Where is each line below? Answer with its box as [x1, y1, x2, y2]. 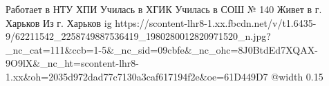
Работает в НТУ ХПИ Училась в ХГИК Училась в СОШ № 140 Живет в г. [6, 2, 322, 16]
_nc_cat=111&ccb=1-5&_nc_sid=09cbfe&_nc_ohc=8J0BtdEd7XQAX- [6, 42, 318, 56]
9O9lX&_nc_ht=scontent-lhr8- [6, 56, 140, 70]
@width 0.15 [271, 69, 323, 83]
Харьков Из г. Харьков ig [6, 15, 112, 30]
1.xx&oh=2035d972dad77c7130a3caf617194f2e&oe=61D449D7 [6, 69, 268, 83]
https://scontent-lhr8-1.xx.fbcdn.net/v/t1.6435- [115, 15, 317, 30]
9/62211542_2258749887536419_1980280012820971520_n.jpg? [6, 29, 271, 43]
